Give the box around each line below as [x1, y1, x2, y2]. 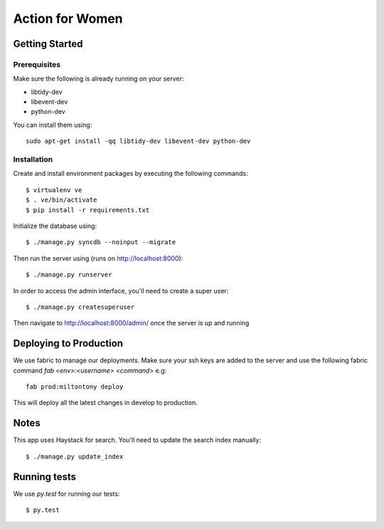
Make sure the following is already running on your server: [13, 75, 184, 83]
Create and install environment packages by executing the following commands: [13, 169, 248, 178]
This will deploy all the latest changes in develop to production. [13, 399, 198, 407]
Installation [13, 154, 53, 164]
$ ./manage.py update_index [26, 452, 124, 461]
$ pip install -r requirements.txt [26, 206, 150, 214]
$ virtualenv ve [26, 186, 82, 194]
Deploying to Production [13, 337, 124, 350]
